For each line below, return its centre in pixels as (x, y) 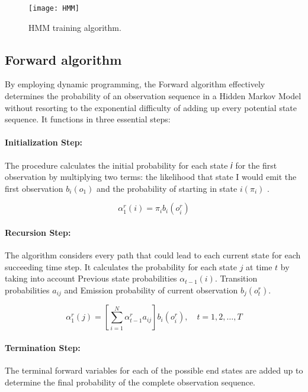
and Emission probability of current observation (151, 290)
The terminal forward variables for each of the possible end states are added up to (154, 370)
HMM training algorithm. (75, 27)
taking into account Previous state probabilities (91, 278)
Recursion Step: (38, 232)
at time (259, 266)
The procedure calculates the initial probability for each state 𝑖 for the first (141, 165)
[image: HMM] (54, 8)
